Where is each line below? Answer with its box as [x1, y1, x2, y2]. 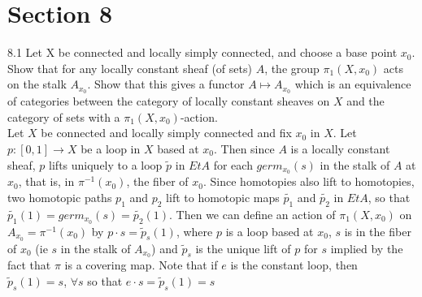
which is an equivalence [294, 75, 411, 93]
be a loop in [80, 140, 141, 157]
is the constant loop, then [230, 256, 358, 273]
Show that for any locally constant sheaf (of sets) [7, 59, 252, 76]
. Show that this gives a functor [87, 75, 245, 93]
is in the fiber [344, 222, 411, 239]
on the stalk [7, 75, 67, 93]
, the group [264, 59, 320, 76]
